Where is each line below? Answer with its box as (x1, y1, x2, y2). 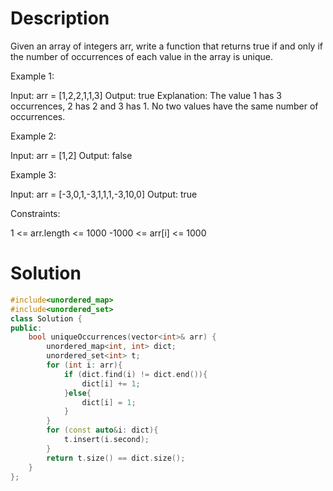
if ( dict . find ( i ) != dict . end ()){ (63, 369, 208, 379)
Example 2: (10, 130, 57, 142)
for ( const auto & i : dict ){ (46, 425, 159, 436)
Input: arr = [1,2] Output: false (10, 149, 133, 161)
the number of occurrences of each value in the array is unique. (10, 50, 274, 62)
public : (10, 323, 43, 333)
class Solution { (10, 313, 83, 324)
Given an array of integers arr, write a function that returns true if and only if (10, 40, 323, 52)
